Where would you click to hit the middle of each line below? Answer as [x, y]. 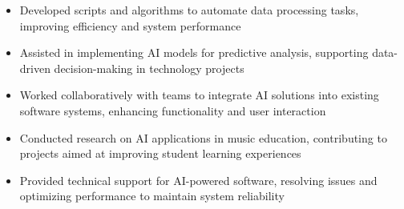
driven [35, 68]
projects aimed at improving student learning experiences [160, 153]
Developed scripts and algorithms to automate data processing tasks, [189, 10]
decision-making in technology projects [149, 68]
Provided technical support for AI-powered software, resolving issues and [198, 180]
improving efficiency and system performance [130, 25]
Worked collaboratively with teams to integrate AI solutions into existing [199, 95]
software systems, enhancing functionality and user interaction [173, 110]
